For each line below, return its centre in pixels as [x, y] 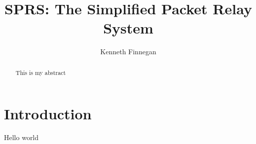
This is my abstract [41, 72]
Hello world [21, 137]
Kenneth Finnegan [128, 52]
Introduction [48, 114]
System [128, 28]
